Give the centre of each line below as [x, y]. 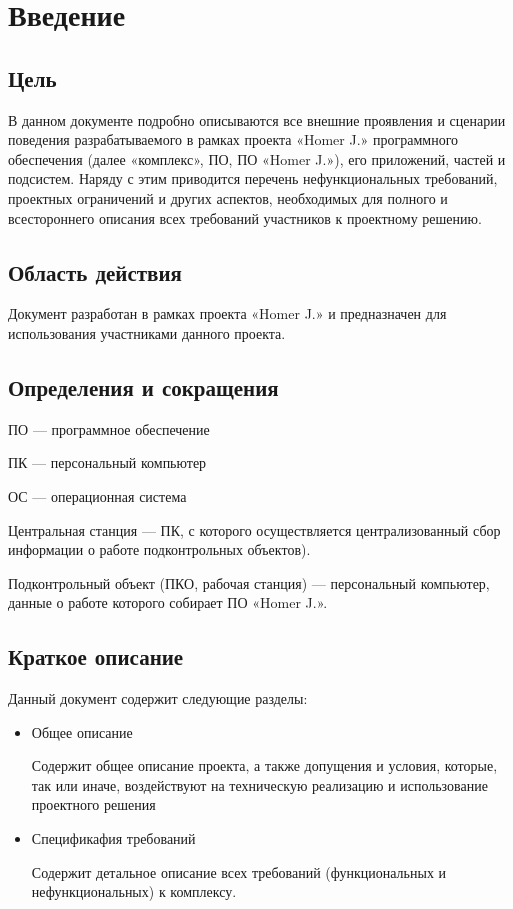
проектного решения [93, 804]
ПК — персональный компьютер [107, 462]
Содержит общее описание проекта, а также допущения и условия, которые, [264, 765]
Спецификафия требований [113, 838]
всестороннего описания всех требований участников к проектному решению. [245, 217]
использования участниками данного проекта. [147, 332]
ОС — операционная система [97, 495]
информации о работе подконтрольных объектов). [159, 549]
